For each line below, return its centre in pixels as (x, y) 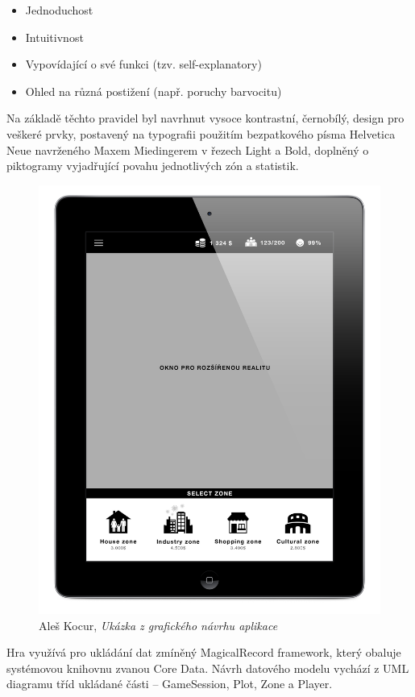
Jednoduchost (59, 10)
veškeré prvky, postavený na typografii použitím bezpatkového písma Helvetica (201, 133)
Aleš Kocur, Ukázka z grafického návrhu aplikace (158, 625)
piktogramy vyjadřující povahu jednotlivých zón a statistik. (153, 166)
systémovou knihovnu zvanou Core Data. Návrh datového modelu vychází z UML (208, 668)
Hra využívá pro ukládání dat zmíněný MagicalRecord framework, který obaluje (204, 652)
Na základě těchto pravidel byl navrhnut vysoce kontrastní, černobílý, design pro (205, 118)
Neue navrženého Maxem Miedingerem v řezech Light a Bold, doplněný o (188, 149)
